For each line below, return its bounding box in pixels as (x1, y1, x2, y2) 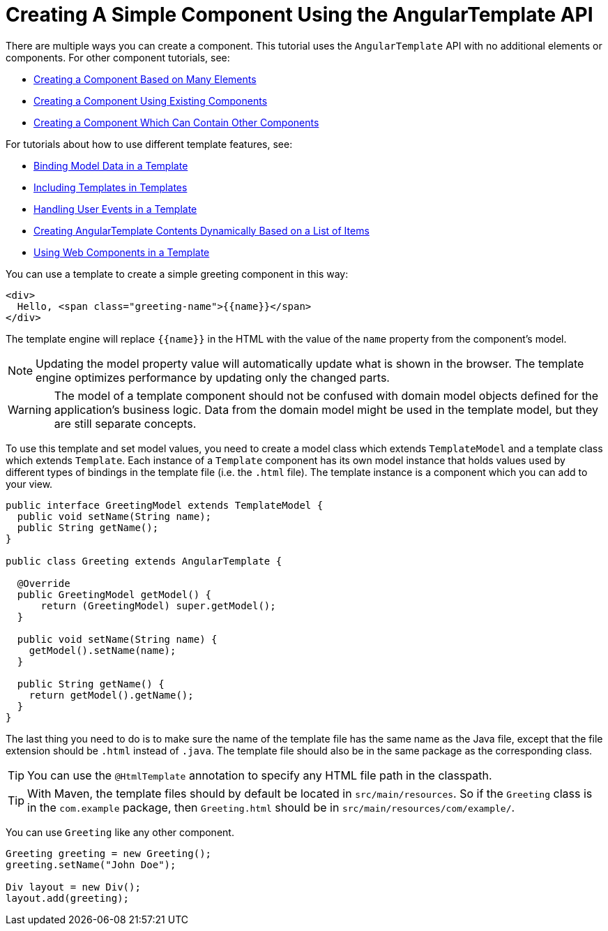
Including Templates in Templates (33, 181, 188, 193)
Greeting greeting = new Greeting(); (6, 847, 212, 859)
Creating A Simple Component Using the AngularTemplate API (6, 3, 593, 27)
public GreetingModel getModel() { (17, 588, 212, 600)
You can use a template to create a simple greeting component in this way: (6, 267, 349, 280)
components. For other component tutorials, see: (6, 51, 230, 64)
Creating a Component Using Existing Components (33, 94, 268, 107)
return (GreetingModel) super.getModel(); (40, 599, 276, 611)
